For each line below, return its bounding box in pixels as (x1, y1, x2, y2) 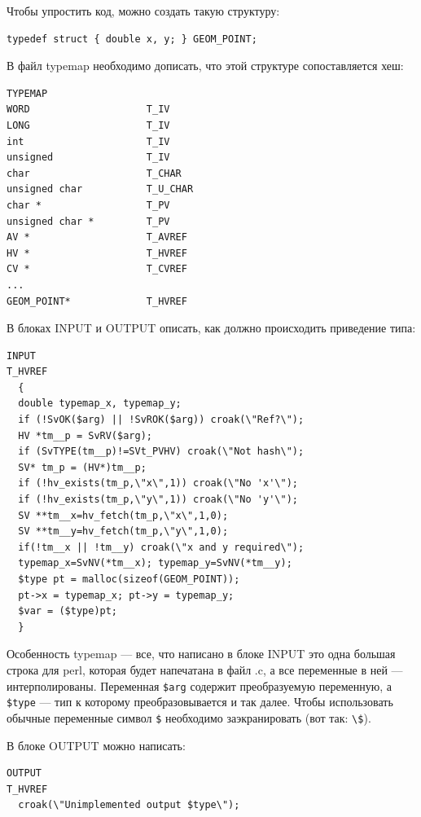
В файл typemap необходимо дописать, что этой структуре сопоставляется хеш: (7, 57, 404, 74)
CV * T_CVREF (7, 263, 187, 275)
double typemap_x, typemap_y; (18, 398, 182, 410)
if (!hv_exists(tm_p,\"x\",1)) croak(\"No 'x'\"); (18, 477, 298, 490)
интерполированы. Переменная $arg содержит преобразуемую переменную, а (7, 677, 392, 694)
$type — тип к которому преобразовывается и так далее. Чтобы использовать (7, 693, 393, 710)
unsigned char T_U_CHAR (7, 183, 194, 195)
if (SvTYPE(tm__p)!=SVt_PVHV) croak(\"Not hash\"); (18, 446, 305, 458)
